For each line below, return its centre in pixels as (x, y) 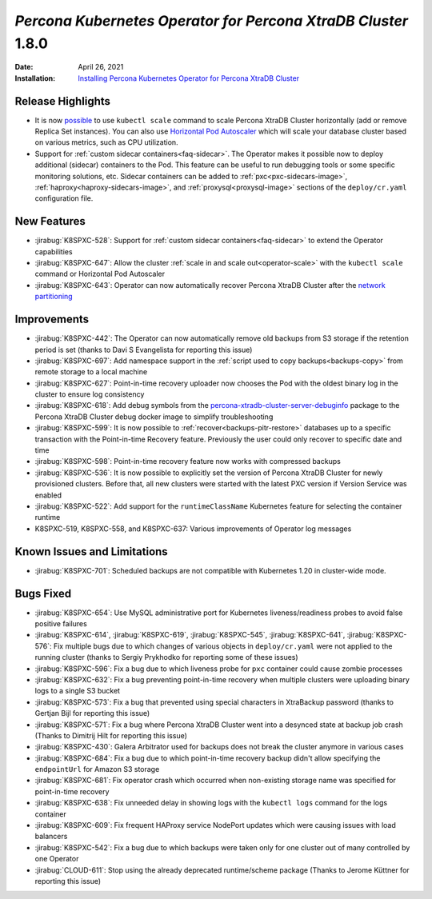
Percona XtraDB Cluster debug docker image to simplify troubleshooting (154, 417)
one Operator (57, 859)
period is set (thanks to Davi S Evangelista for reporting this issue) (144, 350)
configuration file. (64, 198)
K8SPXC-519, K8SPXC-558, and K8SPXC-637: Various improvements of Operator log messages (193, 529)
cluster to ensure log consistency (90, 394)
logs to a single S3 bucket (77, 691)
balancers (51, 837)
